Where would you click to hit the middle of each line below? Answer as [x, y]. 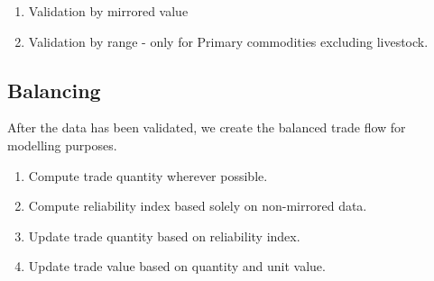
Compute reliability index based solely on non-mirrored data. [198, 206]
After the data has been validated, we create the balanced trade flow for [207, 127]
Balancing [54, 90]
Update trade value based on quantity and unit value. [177, 266]
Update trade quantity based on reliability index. [164, 236]
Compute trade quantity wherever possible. [148, 175]
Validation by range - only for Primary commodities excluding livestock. [228, 41]
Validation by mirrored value [108, 11]
